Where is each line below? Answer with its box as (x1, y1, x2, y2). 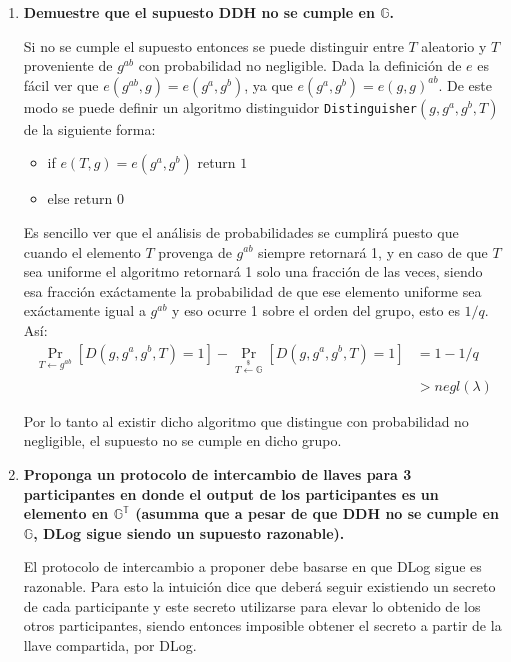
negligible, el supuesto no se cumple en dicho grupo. (23, 430, 342, 451)
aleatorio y (421, 35, 487, 56)
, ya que (244, 74, 293, 95)
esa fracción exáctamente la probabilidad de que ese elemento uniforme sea (23, 280, 482, 301)
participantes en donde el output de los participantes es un (23, 483, 439, 504)
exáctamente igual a (23, 300, 146, 321)
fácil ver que (23, 74, 99, 95)
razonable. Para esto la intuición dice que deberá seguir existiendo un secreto (23, 575, 496, 596)
